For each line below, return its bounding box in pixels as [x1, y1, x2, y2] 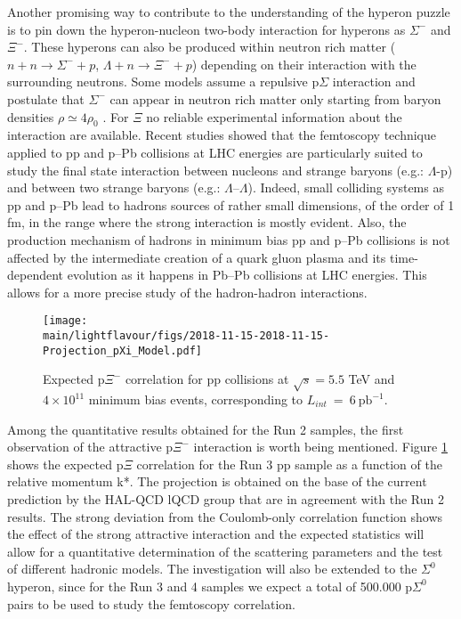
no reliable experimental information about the [146, 107, 402, 126]
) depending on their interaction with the [191, 54, 417, 73]
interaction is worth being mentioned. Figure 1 [193, 437, 448, 456]
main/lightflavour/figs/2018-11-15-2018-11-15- [43, 329, 330, 342]
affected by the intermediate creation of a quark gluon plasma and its [7, 248, 386, 266]
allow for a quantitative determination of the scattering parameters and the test [7, 542, 443, 560]
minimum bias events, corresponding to [88, 390, 303, 409]
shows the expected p [7, 454, 124, 473]
